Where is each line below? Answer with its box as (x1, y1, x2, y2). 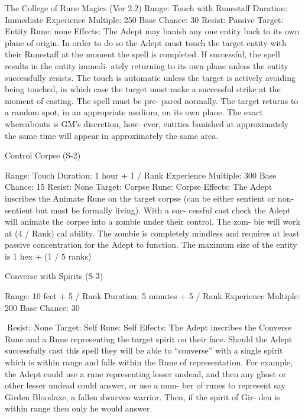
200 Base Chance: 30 (5, 301, 80, 313)
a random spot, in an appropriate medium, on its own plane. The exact (5, 106, 264, 118)
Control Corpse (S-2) (5, 149, 81, 161)
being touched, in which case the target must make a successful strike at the (5, 83, 281, 95)
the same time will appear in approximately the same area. (5, 129, 219, 141)
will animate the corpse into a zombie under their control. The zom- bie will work (5, 215, 300, 228)
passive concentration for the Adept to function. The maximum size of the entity (5, 238, 297, 251)
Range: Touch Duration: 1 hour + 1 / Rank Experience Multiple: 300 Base (5, 169, 277, 181)
